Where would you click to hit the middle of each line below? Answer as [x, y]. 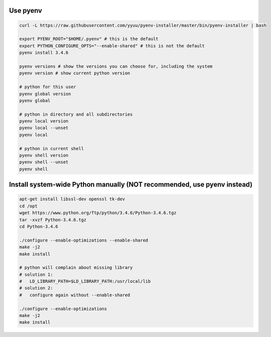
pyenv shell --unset [44, 162]
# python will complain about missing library [76, 268]
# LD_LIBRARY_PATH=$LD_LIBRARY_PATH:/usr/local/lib [85, 281]
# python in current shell [52, 148]
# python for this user [48, 87]
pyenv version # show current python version [75, 73]
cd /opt [28, 206]
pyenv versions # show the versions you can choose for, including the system [116, 66]
